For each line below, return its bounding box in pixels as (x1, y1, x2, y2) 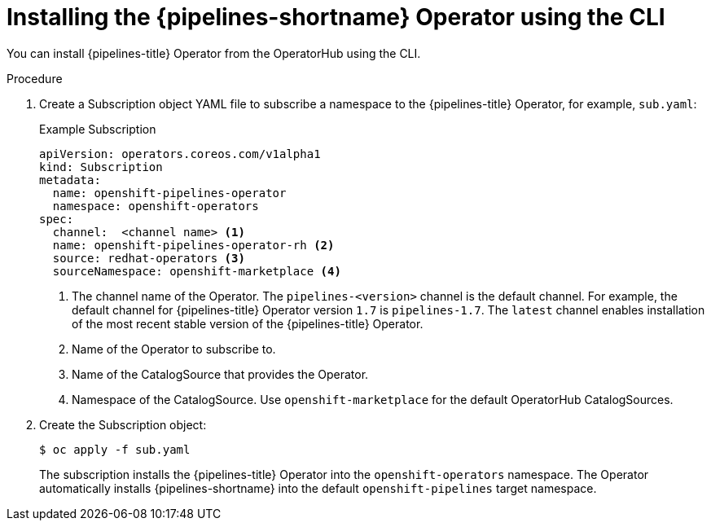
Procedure (7, 71, 63, 86)
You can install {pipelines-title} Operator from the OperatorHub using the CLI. (7, 46, 421, 60)
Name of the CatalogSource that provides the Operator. (72, 367, 369, 381)
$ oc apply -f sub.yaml (39, 442, 191, 456)
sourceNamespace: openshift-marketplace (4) (52, 264, 341, 278)
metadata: (39, 173, 101, 187)
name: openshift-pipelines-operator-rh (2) (52, 238, 335, 252)
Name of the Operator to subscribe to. (72, 341, 276, 356)
